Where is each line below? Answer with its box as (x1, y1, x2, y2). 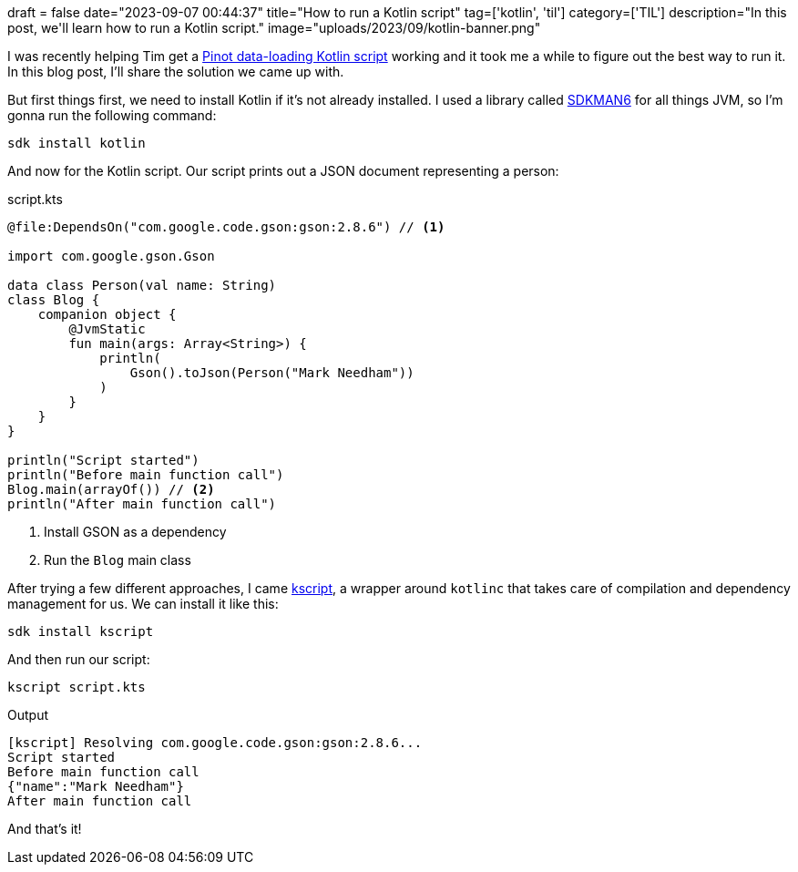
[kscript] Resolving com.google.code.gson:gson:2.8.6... (7, 735, 423, 750)
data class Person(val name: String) (7, 278, 277, 292)
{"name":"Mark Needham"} (7, 779, 184, 794)
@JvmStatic (68, 322, 146, 336)
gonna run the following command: (7, 108, 217, 123)
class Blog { (7, 292, 100, 307)
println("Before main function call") (7, 467, 284, 482)
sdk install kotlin (7, 136, 146, 150)
